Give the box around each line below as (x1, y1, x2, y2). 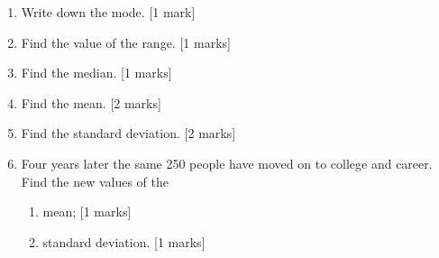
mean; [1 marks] (42, 202, 132, 221)
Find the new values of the (21, 171, 169, 190)
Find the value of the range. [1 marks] (21, 32, 231, 51)
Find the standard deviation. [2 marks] (21, 124, 236, 143)
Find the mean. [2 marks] (21, 93, 161, 112)
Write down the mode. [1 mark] (21, 3, 196, 21)
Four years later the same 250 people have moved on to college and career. (21, 153, 433, 172)
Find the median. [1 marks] (21, 63, 172, 82)
